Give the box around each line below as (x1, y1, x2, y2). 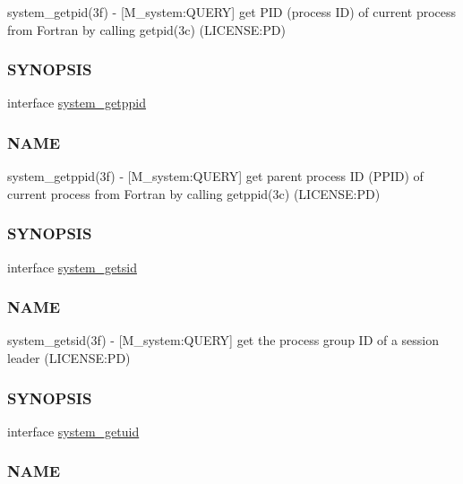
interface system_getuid (7, 421, 140, 440)
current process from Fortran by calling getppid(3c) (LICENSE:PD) (7, 184, 381, 203)
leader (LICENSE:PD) (7, 349, 131, 367)
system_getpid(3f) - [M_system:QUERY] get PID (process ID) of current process (7, 3, 457, 21)
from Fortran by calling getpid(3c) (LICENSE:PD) (7, 20, 286, 39)
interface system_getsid (7, 257, 137, 276)
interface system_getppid (7, 93, 146, 112)
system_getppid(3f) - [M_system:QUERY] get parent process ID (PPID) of (7, 167, 424, 186)
